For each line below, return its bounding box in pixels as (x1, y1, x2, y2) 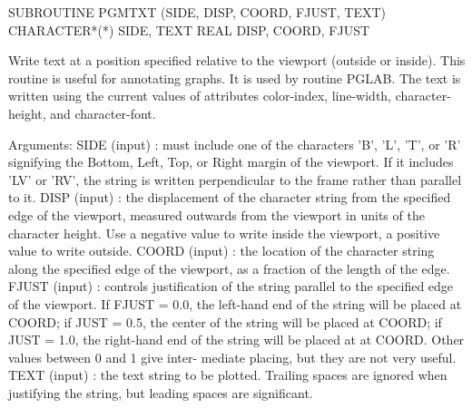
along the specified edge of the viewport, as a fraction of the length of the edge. (8, 258, 450, 277)
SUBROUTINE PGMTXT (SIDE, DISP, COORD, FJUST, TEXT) (8, 3, 387, 21)
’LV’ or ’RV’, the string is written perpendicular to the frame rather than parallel (8, 170, 462, 189)
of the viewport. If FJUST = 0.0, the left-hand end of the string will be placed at (8, 294, 462, 313)
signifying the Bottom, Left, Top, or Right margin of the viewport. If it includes (8, 152, 454, 171)
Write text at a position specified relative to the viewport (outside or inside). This (8, 51, 466, 70)
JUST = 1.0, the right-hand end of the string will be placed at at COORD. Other (8, 330, 465, 349)
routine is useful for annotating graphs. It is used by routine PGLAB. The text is (8, 68, 461, 87)
